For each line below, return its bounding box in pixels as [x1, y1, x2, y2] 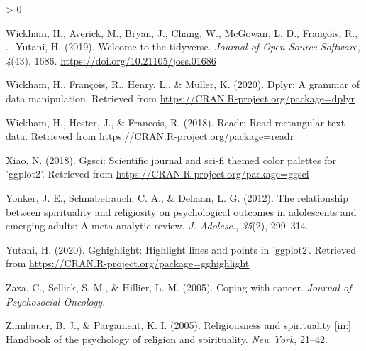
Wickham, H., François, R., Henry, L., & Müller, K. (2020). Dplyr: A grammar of [6, 77, 360, 92]
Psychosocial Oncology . [6, 293, 106, 308]
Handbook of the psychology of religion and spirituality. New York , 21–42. [6, 331, 328, 346]
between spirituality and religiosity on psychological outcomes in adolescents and [6, 204, 357, 219]
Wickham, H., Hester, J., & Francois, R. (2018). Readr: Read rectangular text [6, 114, 345, 129]
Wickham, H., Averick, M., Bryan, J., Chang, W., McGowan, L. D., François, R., [6, 25, 358, 40]
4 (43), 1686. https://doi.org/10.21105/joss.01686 [6, 53, 216, 67]
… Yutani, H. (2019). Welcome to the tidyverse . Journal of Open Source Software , [6, 39, 360, 54]
